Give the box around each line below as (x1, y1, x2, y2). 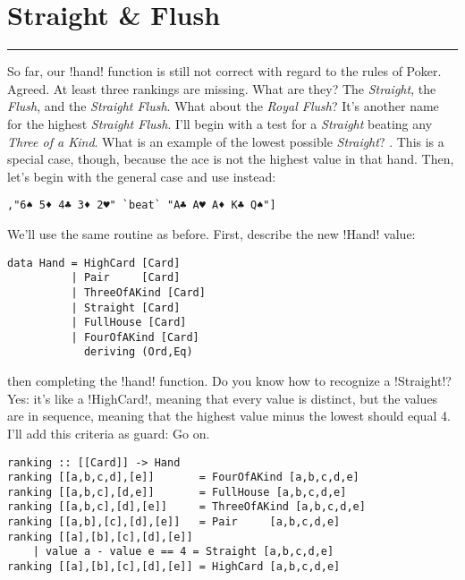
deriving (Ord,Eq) (83, 345, 193, 359)
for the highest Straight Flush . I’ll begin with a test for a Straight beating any (7, 114, 433, 132)
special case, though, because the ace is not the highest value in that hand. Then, (7, 149, 454, 168)
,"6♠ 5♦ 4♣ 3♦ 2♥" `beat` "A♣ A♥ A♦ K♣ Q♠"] (7, 199, 276, 212)
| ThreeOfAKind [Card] (71, 286, 206, 299)
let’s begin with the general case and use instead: (7, 166, 276, 185)
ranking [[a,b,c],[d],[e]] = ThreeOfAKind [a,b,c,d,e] (7, 500, 366, 514)
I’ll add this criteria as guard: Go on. (7, 423, 210, 442)
